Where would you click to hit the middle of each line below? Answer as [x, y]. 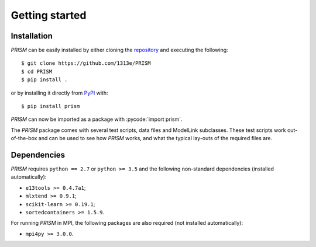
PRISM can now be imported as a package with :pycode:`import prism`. [97, 119]
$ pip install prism [51, 106]
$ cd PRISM [37, 71]
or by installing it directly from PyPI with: [59, 93]
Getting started [49, 15]
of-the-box [24, 138]
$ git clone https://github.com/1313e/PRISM [86, 63]
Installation [32, 36]
